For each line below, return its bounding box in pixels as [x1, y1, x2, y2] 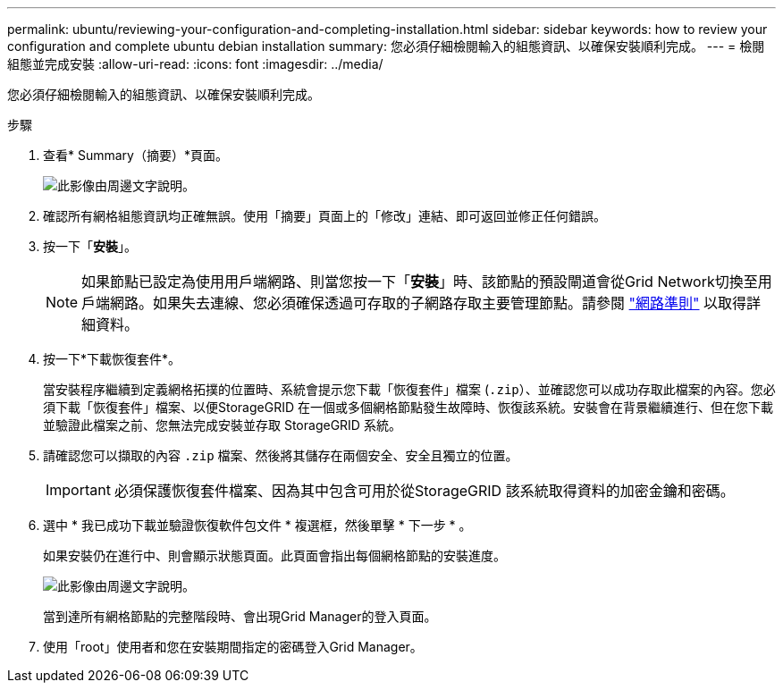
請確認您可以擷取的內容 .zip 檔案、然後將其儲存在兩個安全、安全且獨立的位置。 [43, 448, 518, 463]
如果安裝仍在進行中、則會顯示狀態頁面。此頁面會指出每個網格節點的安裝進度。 [43, 548, 506, 563]
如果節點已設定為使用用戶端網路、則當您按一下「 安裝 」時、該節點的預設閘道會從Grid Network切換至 [81, 273, 758, 290]
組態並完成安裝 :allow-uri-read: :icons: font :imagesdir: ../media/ [7, 56, 383, 72]
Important [46, 481, 111, 499]
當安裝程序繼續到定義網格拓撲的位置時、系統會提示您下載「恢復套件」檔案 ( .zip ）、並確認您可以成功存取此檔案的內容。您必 [43, 382, 776, 397]
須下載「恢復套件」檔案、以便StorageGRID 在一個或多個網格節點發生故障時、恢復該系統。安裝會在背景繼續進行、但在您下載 [43, 400, 773, 415]
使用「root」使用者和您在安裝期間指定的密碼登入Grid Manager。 [43, 639, 423, 654]
